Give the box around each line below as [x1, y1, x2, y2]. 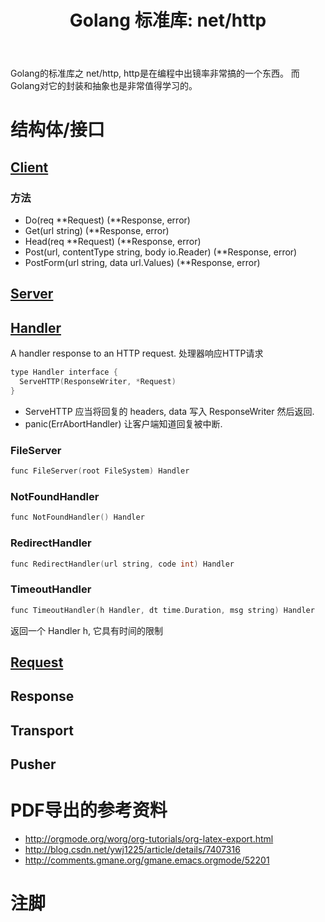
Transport [10, 722, 74, 739]
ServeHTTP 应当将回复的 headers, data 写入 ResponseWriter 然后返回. [24, 405, 315, 417]
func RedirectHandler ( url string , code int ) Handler [10, 559, 235, 569]
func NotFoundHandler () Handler [10, 512, 145, 523]
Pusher [10, 756, 57, 773]
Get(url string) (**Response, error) [24, 225, 170, 237]
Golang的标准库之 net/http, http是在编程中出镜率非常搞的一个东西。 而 [10, 67, 300, 80]
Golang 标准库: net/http [69, 9, 267, 32]
